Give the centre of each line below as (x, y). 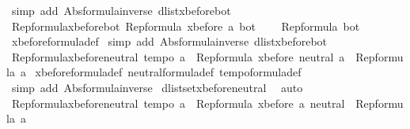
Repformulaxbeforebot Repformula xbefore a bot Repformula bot (186, 26)
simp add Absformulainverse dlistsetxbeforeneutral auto (157, 87)
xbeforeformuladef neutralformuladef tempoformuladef (168, 72)
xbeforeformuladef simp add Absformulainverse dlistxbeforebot (169, 41)
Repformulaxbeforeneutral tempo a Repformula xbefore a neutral (178, 103)
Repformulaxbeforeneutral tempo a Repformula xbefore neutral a (178, 56)
